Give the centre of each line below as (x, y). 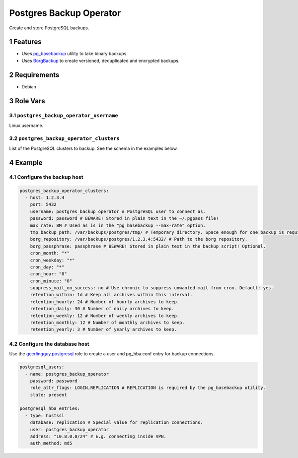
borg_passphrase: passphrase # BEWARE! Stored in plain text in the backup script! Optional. (148, 246)
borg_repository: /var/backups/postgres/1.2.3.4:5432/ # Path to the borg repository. (139, 239)
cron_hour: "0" (48, 274)
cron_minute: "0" (51, 281)
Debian (29, 86)
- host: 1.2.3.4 (45, 198)
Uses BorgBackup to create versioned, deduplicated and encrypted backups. (101, 61)
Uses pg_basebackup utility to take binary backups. (74, 54)
